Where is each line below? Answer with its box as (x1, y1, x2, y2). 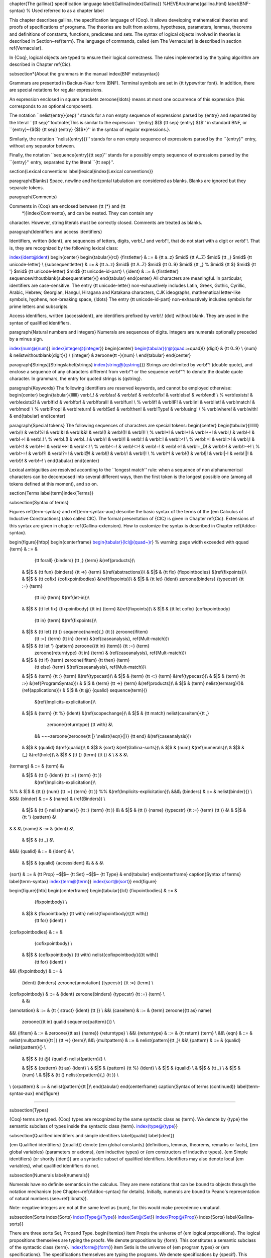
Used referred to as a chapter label (32, 8, 104, 14)
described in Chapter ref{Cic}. (9, 61, 72, 67)
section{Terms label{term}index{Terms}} (9, 490, 94, 496)
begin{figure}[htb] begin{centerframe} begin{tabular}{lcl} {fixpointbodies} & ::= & (9, 888, 178, 894)
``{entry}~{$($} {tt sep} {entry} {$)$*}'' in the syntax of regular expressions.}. (9, 126, 171, 133)
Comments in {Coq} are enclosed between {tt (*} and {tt (9, 203, 125, 209)
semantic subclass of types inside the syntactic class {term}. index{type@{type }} (9, 1123, 178, 1129)
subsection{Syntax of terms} (9, 499, 69, 505)
